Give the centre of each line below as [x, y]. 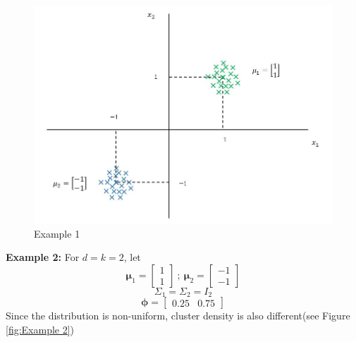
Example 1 [57, 233]
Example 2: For [43, 257]
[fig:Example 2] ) [40, 329]
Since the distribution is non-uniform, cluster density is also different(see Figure [178, 316]
